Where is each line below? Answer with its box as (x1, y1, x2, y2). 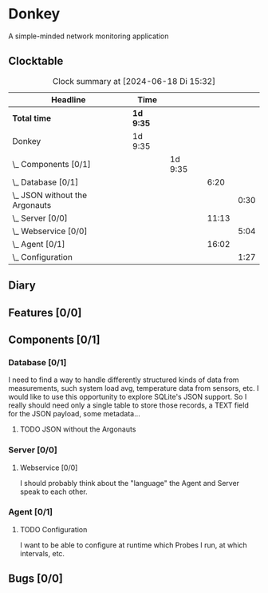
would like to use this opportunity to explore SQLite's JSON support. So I (8, 392, 247, 402)
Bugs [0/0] (8, 572, 64, 586)
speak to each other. (19, 487, 88, 496)
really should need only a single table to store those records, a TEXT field (8, 400, 249, 410)
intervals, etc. (19, 548, 65, 558)
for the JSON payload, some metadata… (8, 409, 141, 419)
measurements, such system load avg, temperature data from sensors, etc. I (8, 384, 259, 393)
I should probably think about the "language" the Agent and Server (19, 478, 240, 488)
